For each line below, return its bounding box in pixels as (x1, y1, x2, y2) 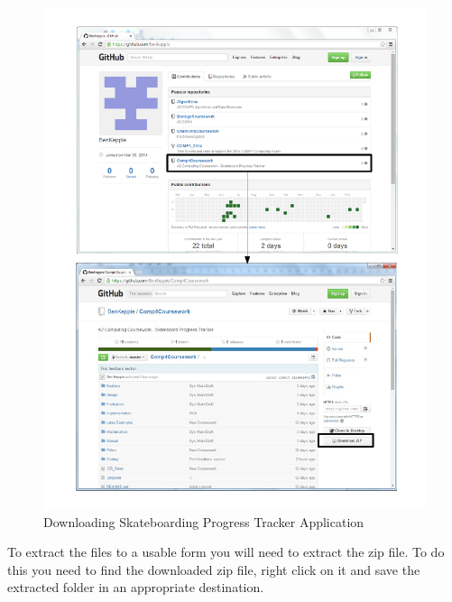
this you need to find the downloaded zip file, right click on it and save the (7, 560, 420, 579)
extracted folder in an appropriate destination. (7, 578, 264, 597)
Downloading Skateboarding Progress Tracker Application (43, 512, 364, 531)
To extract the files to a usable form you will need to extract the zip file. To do (7, 542, 445, 561)
